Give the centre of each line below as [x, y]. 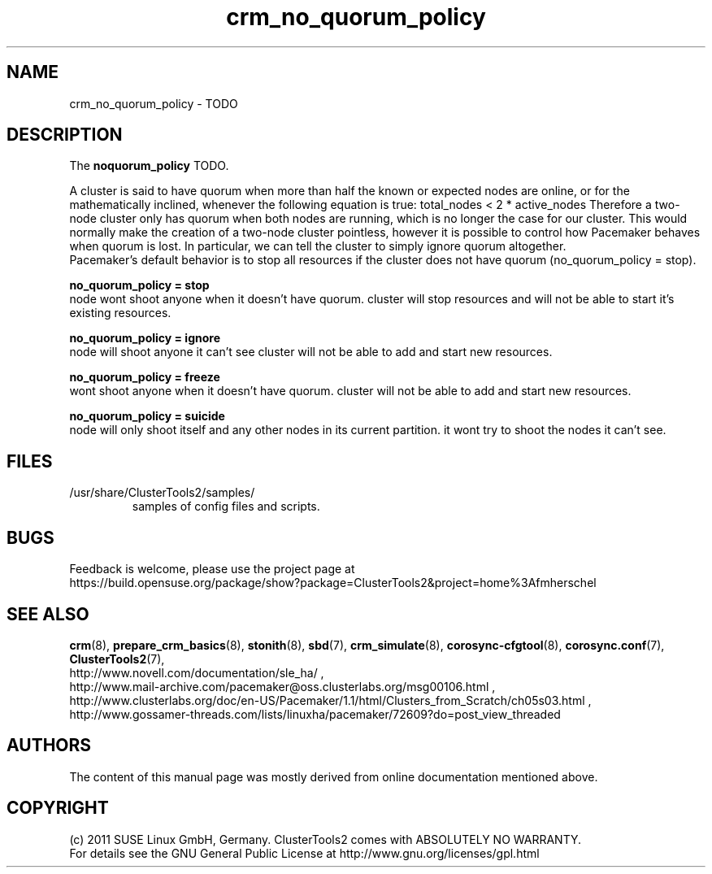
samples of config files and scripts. [226, 507]
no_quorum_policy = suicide [147, 416]
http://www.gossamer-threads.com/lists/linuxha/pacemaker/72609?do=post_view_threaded [315, 714]
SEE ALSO [48, 614]
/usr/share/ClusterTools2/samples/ [162, 493]
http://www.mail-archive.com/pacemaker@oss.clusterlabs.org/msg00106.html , [282, 686]
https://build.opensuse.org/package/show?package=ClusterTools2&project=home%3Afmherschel [333, 583]
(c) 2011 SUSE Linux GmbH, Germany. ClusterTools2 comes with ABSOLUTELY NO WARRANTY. [326, 839]
